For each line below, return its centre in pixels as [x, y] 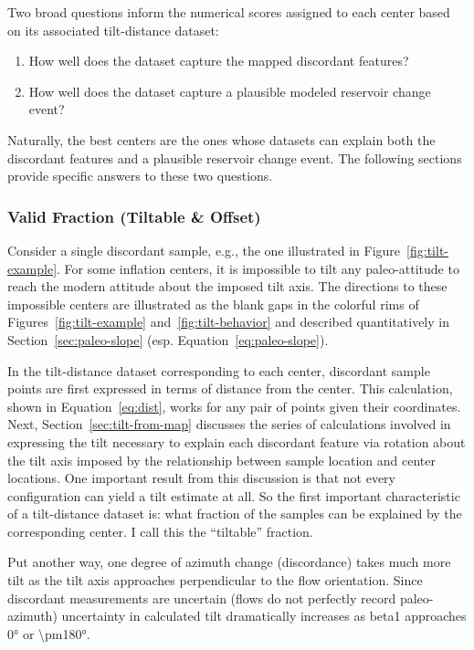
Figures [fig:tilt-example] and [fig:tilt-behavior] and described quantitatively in [228, 322]
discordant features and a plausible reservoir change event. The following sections [235, 157]
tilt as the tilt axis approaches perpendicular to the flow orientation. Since [215, 580]
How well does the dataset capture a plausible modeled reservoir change [230, 91]
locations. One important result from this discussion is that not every [201, 478]
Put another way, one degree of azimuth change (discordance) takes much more [229, 562]
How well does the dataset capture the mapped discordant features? [219, 61]
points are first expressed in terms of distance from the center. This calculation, [230, 388]
